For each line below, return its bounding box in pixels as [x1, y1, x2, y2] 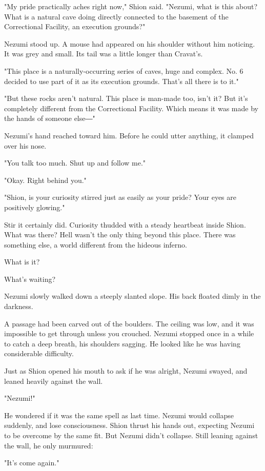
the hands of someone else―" [4, 113, 95, 124]
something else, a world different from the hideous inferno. [4, 239, 187, 250]
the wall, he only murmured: [4, 440, 93, 450]
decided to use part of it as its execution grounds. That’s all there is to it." [4, 75, 239, 86]
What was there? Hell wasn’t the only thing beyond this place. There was [4, 229, 236, 240]
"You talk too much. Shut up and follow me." [4, 157, 146, 168]
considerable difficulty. [4, 348, 74, 359]
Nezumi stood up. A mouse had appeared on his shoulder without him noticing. [4, 38, 255, 49]
